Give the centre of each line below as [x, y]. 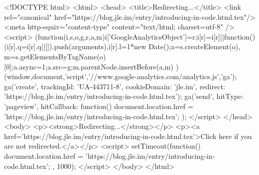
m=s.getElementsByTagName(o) [55, 56]
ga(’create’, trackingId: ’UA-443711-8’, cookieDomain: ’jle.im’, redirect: [115, 86]
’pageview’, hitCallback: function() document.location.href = [99, 106]
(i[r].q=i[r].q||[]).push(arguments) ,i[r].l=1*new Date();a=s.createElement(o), [122, 46]
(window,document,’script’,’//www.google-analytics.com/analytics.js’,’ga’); [121, 76]
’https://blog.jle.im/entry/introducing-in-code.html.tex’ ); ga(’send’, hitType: [124, 96]
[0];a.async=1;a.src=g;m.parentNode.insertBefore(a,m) [89, 66]
